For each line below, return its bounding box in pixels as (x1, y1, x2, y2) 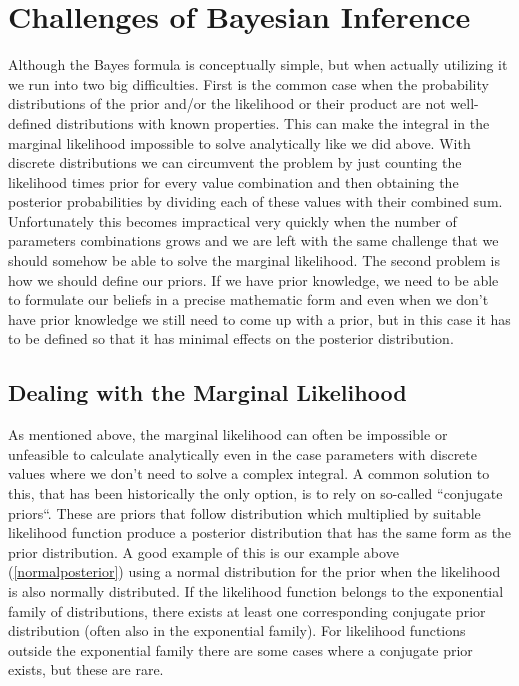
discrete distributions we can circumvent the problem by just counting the (8, 152, 462, 173)
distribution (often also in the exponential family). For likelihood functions (8, 620, 466, 641)
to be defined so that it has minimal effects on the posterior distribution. (8, 328, 454, 349)
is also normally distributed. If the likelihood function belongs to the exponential (8, 580, 504, 601)
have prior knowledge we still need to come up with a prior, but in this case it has (8, 308, 511, 329)
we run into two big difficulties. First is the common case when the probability (8, 73, 489, 94)
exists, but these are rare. (8, 659, 164, 680)
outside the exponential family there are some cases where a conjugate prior (8, 639, 473, 660)
